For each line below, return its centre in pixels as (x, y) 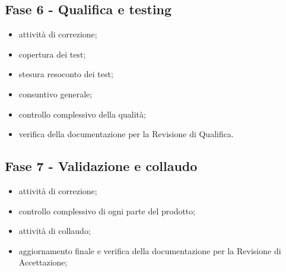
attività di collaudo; (55, 231)
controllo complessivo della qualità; (82, 114)
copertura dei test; (52, 54)
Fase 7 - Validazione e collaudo (101, 166)
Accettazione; (43, 262)
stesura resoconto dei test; (66, 74)
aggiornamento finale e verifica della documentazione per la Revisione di (150, 250)
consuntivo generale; (55, 94)
